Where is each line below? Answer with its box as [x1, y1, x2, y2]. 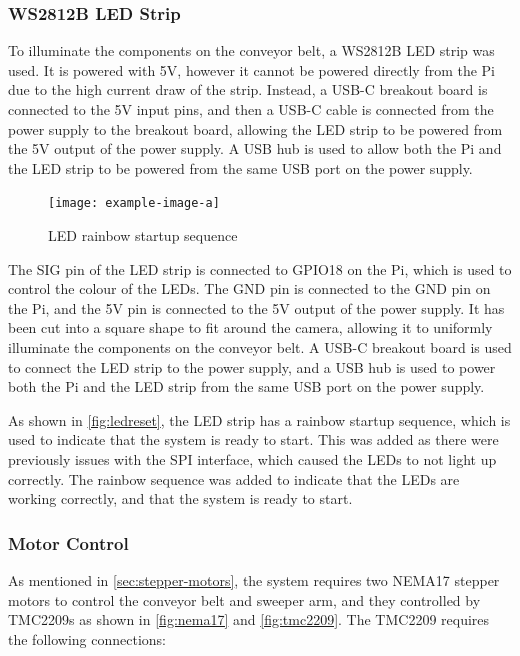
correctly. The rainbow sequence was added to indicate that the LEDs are [8, 468, 460, 489]
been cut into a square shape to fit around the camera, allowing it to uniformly [8, 317, 493, 338]
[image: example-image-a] [48, 196, 220, 211]
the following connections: [8, 628, 166, 649]
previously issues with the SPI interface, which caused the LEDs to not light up [8, 448, 497, 469]
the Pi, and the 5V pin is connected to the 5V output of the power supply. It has [8, 297, 505, 318]
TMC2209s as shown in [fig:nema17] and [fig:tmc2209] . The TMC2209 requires [8, 609, 490, 630]
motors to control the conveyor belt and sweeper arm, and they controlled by [8, 589, 481, 610]
